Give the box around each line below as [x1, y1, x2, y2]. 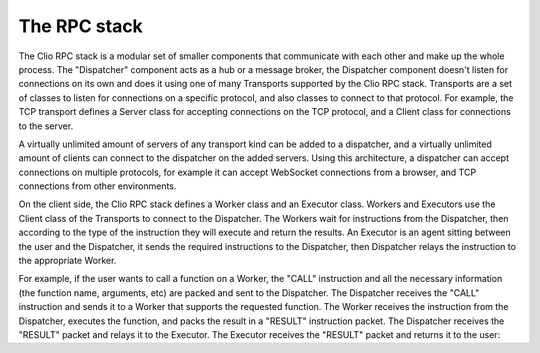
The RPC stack [18, 15, 144, 37]
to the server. [18, 120, 74, 132]
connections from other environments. [18, 180, 177, 192]
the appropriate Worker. [18, 255, 117, 267]
